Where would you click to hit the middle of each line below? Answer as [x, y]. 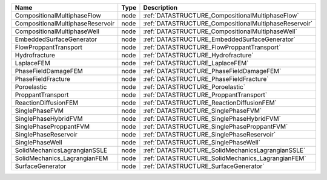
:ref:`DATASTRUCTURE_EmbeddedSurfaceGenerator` [220, 39]
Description [160, 8]
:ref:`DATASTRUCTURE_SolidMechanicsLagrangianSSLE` [224, 150]
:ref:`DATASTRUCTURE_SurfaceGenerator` [204, 166]
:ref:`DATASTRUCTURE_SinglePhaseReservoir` [210, 134]
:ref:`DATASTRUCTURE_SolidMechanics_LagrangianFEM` [225, 158]
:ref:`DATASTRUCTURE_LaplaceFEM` [196, 63]
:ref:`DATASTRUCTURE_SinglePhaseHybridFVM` [212, 119]
